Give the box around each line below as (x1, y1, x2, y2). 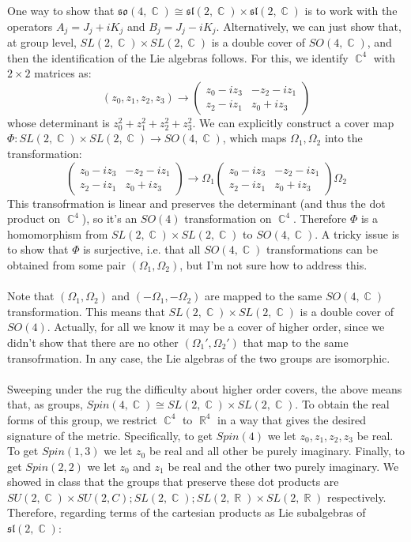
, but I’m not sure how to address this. (179, 256, 368, 273)
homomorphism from (7, 225, 108, 242)
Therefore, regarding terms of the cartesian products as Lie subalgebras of (7, 504, 366, 521)
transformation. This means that (7, 303, 165, 319)
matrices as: (34, 65, 92, 81)
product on (7, 210, 61, 227)
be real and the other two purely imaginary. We (168, 457, 399, 474)
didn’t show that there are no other (7, 333, 179, 350)
